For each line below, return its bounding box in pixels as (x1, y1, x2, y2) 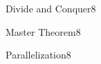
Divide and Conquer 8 (6, 1, 96, 15)
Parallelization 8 (6, 47, 71, 62)
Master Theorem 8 (6, 24, 81, 39)
